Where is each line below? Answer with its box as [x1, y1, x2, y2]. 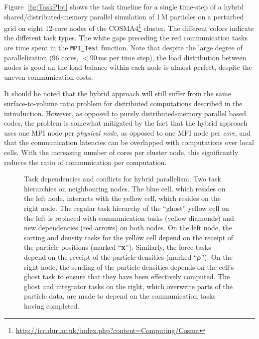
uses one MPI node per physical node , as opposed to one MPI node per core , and [4, 127, 251, 138]
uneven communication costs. [4, 71, 93, 82]
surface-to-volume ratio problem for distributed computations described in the [4, 98, 243, 109]
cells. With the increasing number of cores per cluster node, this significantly [4, 147, 239, 158]
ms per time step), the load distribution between [98, 52, 247, 62]
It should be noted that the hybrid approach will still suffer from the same [4, 88, 231, 99]
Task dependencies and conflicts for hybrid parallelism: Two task [24, 173, 222, 184]
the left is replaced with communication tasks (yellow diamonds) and [24, 212, 234, 223]
